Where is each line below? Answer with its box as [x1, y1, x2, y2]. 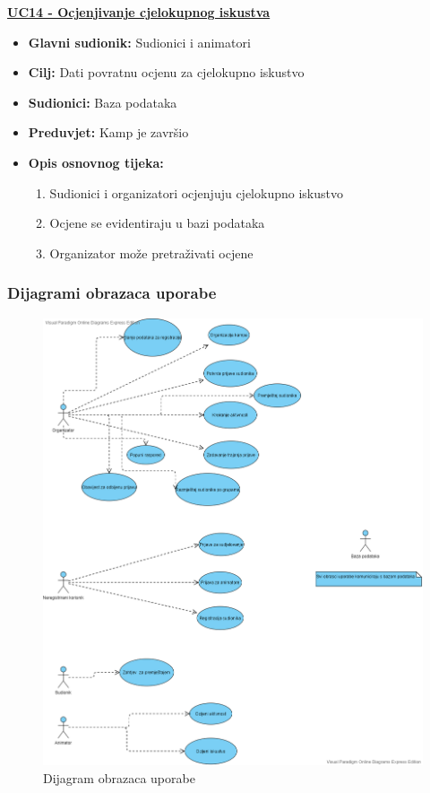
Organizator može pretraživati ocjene [49, 243, 254, 262]
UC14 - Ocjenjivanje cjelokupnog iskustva [7, 3, 271, 21]
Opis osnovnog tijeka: [28, 152, 164, 171]
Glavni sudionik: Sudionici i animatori [28, 32, 251, 51]
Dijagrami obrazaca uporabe [7, 282, 217, 304]
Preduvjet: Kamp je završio [28, 123, 189, 142]
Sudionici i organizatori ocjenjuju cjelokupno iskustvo [49, 183, 343, 202]
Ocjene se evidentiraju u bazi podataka [49, 213, 265, 232]
